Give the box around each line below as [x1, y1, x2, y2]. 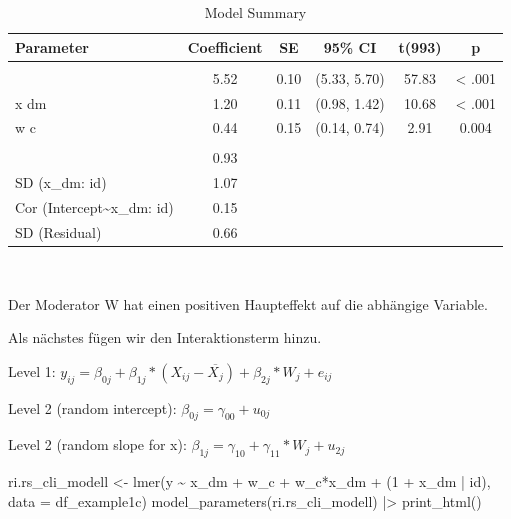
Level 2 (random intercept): [8, 397, 177, 418]
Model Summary [204, 2, 307, 22]
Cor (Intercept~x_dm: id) [15, 197, 174, 218]
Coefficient [187, 36, 263, 57]
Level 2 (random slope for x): [8, 434, 187, 455]
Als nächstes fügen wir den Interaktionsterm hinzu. [8, 327, 322, 348]
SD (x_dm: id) [15, 172, 107, 193]
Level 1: [8, 360, 56, 381]
